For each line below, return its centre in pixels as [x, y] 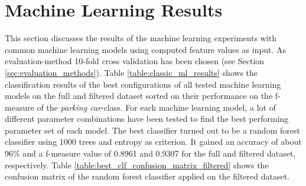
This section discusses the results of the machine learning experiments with [141, 38]
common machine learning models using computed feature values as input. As [146, 49]
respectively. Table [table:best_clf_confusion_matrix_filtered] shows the [137, 165]
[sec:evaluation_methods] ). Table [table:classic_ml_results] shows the [131, 72]
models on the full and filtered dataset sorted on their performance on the [139, 96]
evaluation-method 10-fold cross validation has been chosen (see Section [135, 61]
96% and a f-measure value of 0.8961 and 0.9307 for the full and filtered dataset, [150, 153]
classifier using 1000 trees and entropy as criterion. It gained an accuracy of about [153, 142]
